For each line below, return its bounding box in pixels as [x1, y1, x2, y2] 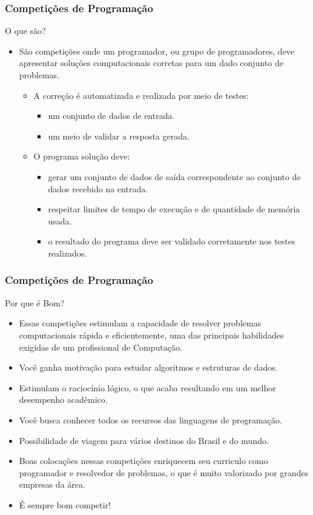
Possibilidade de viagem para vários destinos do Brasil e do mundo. [19, 434, 269, 446]
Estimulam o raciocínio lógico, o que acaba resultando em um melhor [19, 381, 276, 394]
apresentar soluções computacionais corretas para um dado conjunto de [19, 56, 283, 69]
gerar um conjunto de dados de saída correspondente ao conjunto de [48, 170, 301, 183]
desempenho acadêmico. [19, 393, 108, 406]
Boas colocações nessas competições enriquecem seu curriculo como [19, 454, 268, 467]
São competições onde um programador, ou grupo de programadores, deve [19, 44, 295, 57]
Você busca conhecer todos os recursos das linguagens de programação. [19, 413, 282, 426]
